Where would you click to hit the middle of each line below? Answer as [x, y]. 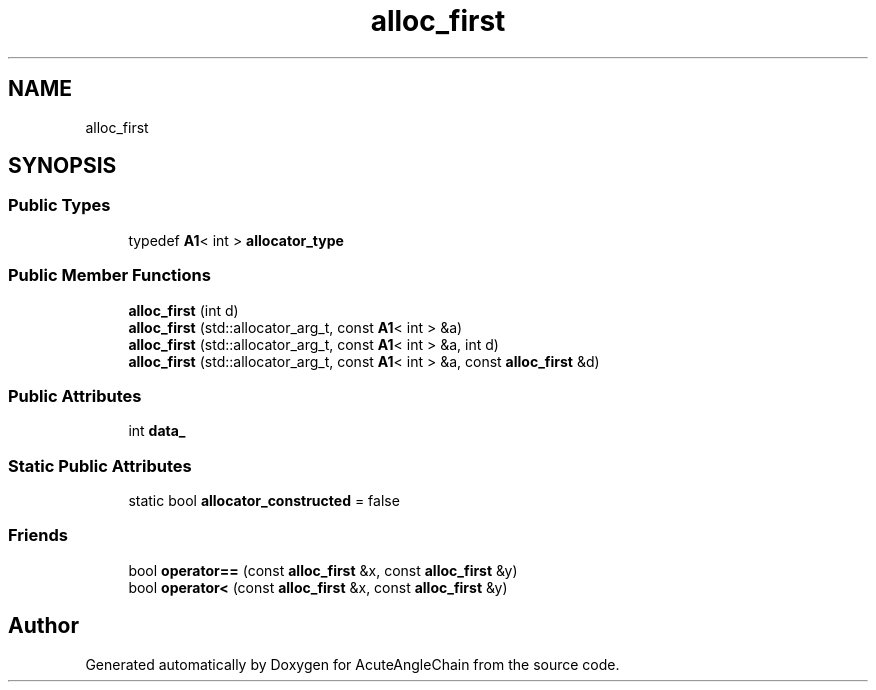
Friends [38, 535]
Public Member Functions [109, 275]
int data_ [157, 431]
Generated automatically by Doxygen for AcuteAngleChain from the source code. [352, 664]
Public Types [59, 205]
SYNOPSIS [62, 166]
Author [43, 626]
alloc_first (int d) [183, 310]
